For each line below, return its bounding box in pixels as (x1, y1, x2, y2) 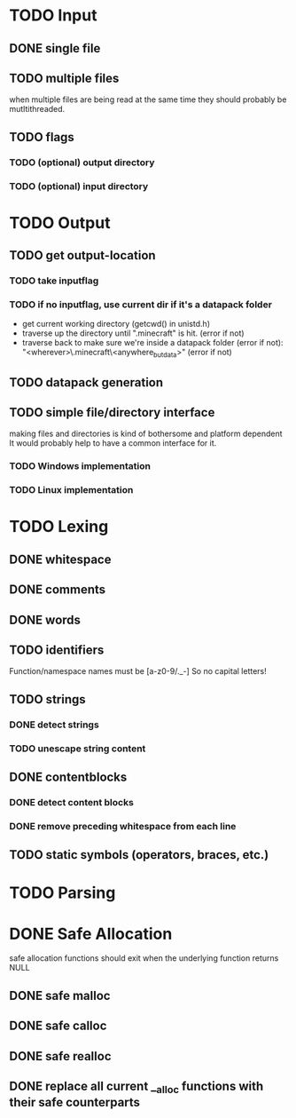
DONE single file (9, 41, 101, 56)
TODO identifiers (9, 643, 105, 658)
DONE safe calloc (9, 1019, 107, 1034)
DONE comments (9, 583, 106, 598)
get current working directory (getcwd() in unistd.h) (21, 319, 211, 329)
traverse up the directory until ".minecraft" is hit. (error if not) (21, 328, 245, 338)
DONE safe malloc (9, 987, 111, 1003)
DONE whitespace (9, 551, 112, 567)
